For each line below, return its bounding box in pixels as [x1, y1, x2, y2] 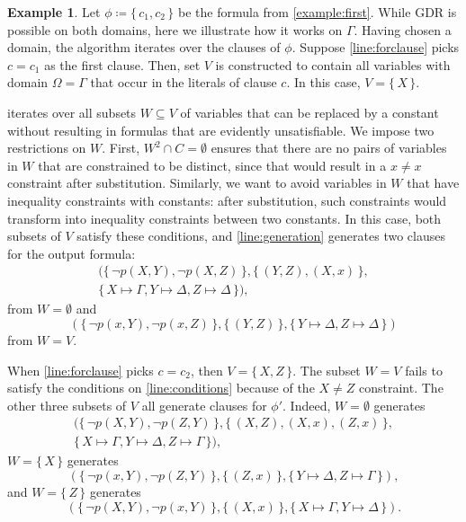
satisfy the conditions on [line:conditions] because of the [7, 378, 315, 397]
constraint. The [359, 378, 444, 397]
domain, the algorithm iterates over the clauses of [7, 38, 281, 57]
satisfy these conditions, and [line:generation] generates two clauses [76, 226, 445, 245]
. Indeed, [282, 395, 331, 414]
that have [407, 173, 460, 192]
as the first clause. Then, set [44, 55, 201, 74]
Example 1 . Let [7, 3, 101, 21]
